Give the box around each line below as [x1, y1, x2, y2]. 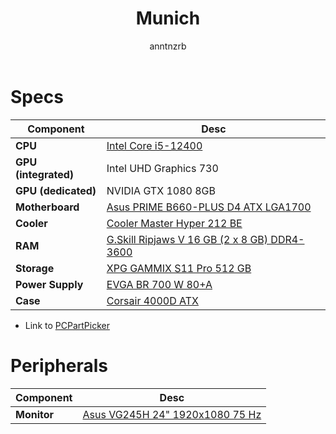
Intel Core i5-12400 [106, 138, 203, 152]
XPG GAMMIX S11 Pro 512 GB [106, 261, 252, 275]
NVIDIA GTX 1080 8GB [106, 183, 216, 197]
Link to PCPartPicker [24, 319, 110, 331]
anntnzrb [149, 40, 187, 52]
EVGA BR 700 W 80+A [106, 277, 213, 291]
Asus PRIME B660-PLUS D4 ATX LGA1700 [106, 200, 312, 214]
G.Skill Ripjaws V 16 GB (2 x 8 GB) [106, 232, 269, 246]
